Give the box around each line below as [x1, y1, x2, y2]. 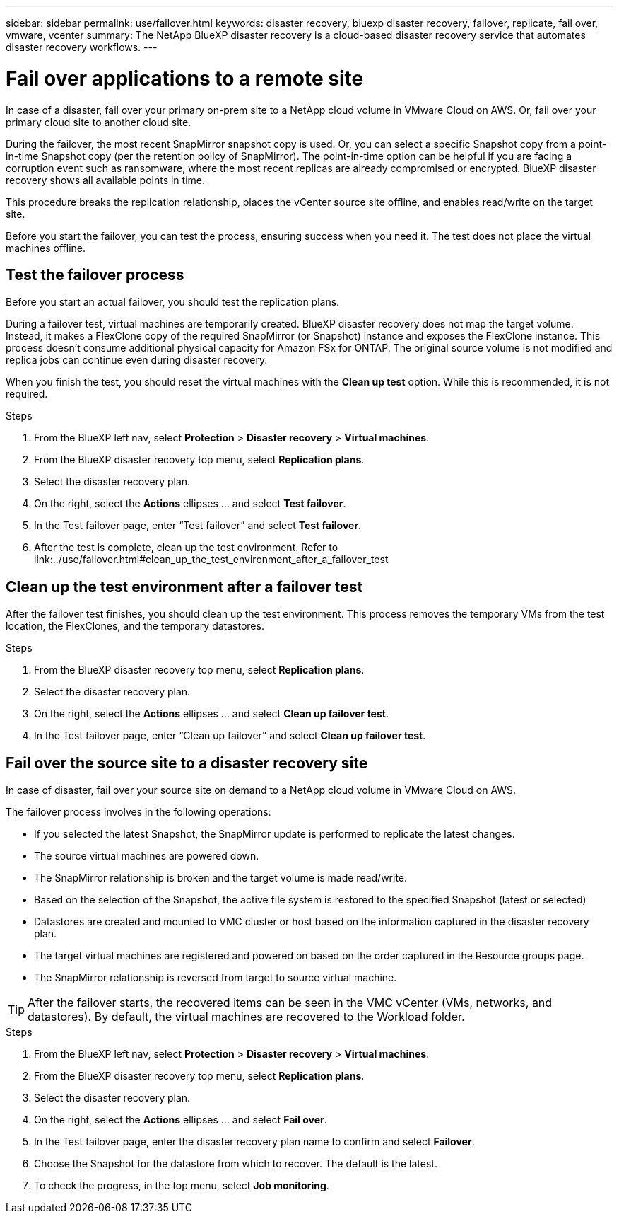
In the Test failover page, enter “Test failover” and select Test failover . [34, 519, 362, 532]
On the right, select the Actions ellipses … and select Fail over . [34, 1114, 327, 1126]
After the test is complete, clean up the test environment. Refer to [34, 541, 338, 554]
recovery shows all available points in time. [6, 173, 205, 186]
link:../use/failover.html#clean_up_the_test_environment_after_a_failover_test [34, 553, 389, 566]
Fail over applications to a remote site [6, 66, 364, 91]
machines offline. [6, 241, 86, 254]
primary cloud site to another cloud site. [6, 115, 191, 128]
